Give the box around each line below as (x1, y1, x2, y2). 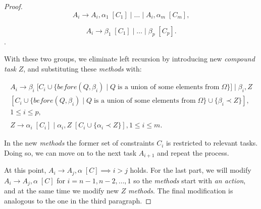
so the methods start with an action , (133, 175, 246, 185)
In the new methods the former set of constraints (4, 137, 154, 148)
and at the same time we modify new (4, 185, 119, 196)
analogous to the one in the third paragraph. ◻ (4, 195, 151, 205)
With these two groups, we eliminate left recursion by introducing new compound (4, 53, 255, 63)
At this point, (4, 165, 46, 175)
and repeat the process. (156, 147, 229, 158)
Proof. (4, 1, 23, 11)
